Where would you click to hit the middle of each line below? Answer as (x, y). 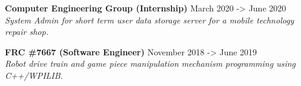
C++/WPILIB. (34, 75)
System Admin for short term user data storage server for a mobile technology (150, 20)
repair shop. (27, 32)
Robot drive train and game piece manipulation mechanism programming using (150, 63)
